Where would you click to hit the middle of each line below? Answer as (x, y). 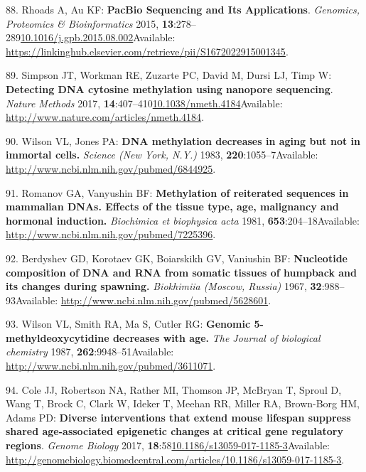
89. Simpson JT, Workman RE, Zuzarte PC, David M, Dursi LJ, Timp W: (169, 75)
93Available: (32, 300)
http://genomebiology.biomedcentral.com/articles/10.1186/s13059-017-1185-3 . (175, 459)
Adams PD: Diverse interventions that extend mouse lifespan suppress (178, 417)
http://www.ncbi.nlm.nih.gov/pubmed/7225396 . (111, 234)
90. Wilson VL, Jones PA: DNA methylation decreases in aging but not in (183, 140)
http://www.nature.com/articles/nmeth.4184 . (105, 117)
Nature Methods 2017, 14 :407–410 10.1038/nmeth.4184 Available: (144, 103)
